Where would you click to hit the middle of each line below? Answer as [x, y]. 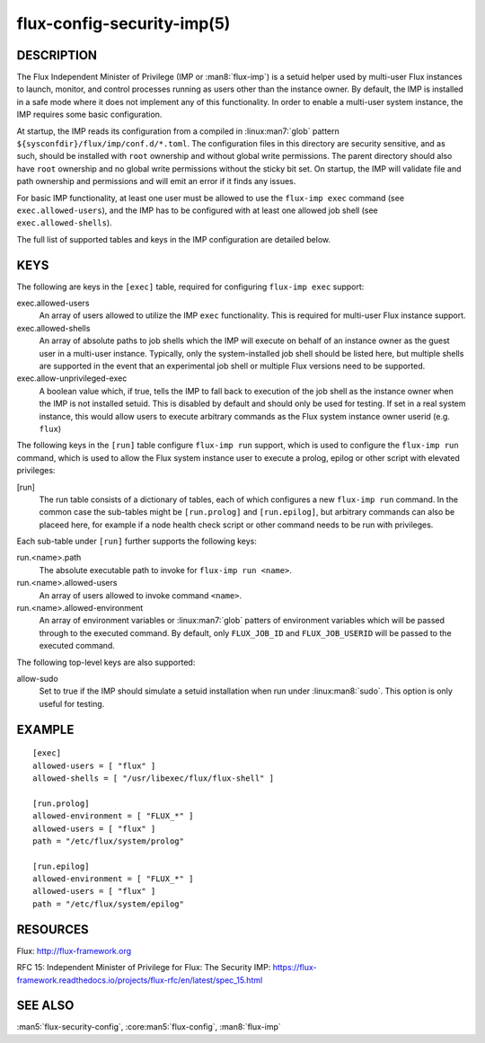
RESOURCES [53, 929]
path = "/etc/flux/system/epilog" [108, 904]
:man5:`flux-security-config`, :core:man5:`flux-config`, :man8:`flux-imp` [149, 1027]
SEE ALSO [45, 1006]
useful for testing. [72, 703]
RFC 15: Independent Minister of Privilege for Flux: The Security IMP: [144, 968]
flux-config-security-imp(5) [123, 23]
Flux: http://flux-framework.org [74, 950]
